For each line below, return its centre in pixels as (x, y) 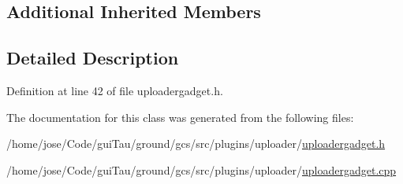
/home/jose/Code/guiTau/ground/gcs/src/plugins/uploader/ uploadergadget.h (196, 144)
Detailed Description (93, 58)
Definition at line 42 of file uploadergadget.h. (115, 90)
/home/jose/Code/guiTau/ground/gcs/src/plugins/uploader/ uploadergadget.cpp (201, 169)
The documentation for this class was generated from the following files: (180, 117)
